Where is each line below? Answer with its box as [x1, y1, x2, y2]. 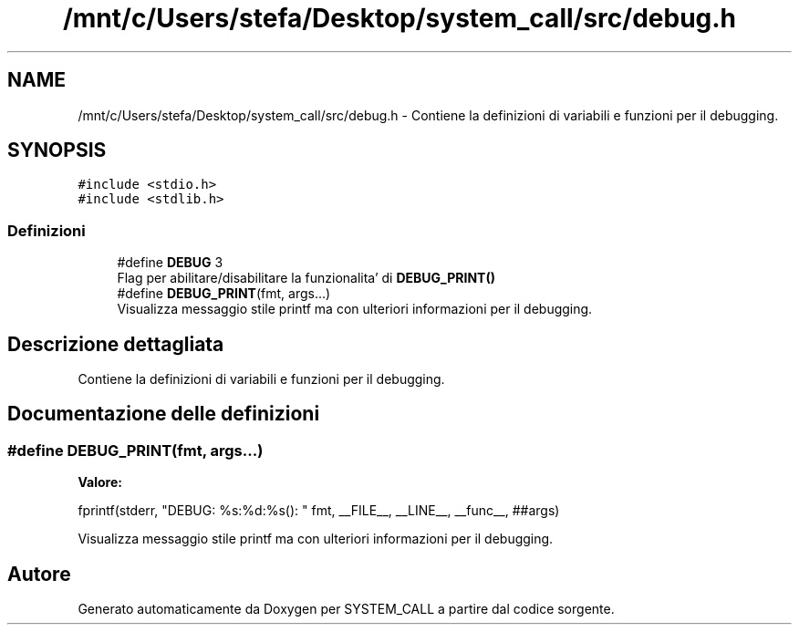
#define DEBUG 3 [117, 254, 223, 271]
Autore [7, 562, 71, 585]
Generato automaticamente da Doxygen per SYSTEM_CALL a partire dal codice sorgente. [78, 601, 615, 617]
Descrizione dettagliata [7, 332, 224, 356]
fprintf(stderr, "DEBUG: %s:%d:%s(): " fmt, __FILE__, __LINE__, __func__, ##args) [78, 502, 560, 519]
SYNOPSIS [7, 139, 107, 162]
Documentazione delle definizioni [7, 402, 320, 426]
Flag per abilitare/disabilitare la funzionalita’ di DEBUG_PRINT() [117, 270, 495, 286]
